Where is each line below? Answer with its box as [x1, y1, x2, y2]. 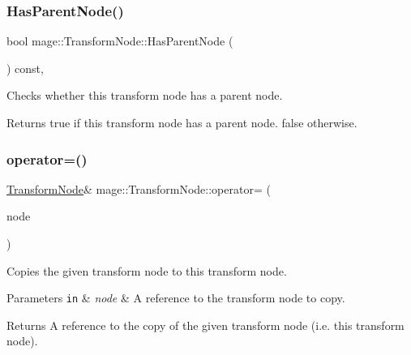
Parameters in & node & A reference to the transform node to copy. [6, 289, 345, 306]
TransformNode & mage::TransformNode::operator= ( [6, 180, 271, 197]
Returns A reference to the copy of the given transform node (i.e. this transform [6, 316, 405, 333]
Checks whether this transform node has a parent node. [6, 87, 283, 104]
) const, [6, 59, 44, 76]
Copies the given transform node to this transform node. [6, 262, 287, 279]
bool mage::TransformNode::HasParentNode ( [6, 32, 233, 49]
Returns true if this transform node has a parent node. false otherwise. [6, 114, 357, 130]
